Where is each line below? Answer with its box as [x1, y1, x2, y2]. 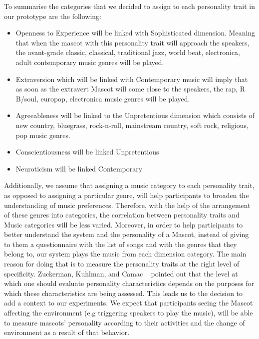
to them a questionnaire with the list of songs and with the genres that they [4, 238, 237, 249]
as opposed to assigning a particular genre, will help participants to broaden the [4, 189, 249, 200]
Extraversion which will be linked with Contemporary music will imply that [15, 73, 248, 84]
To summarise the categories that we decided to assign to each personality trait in [4, 1, 256, 11]
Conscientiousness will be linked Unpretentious [15, 146, 159, 157]
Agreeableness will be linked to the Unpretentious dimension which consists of [15, 110, 255, 120]
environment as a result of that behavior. [4, 327, 130, 337]
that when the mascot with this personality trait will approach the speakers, [15, 37, 250, 47]
